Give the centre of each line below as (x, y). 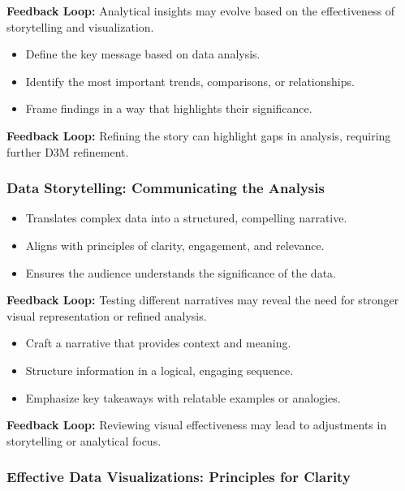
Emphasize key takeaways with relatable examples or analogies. (183, 397)
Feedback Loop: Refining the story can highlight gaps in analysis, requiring (199, 135)
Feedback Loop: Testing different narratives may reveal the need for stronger (203, 300)
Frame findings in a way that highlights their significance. (169, 108)
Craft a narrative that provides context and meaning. (158, 343)
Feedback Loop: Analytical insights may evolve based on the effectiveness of (201, 11)
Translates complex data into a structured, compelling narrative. (186, 218)
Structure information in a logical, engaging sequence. (159, 370)
